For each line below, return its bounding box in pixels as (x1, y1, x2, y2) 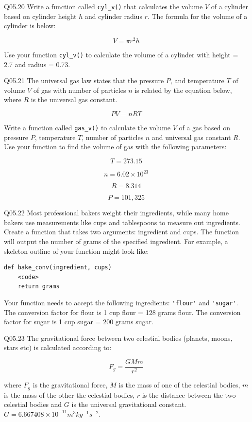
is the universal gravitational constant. (71, 399, 186, 409)
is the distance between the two (142, 389, 236, 400)
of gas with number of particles (34, 85, 126, 95)
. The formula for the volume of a (147, 11, 248, 21)
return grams (17, 283, 60, 290)
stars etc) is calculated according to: (4, 342, 112, 352)
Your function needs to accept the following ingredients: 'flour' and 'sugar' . (4, 298, 238, 308)
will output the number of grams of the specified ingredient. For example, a (4, 236, 228, 246)
